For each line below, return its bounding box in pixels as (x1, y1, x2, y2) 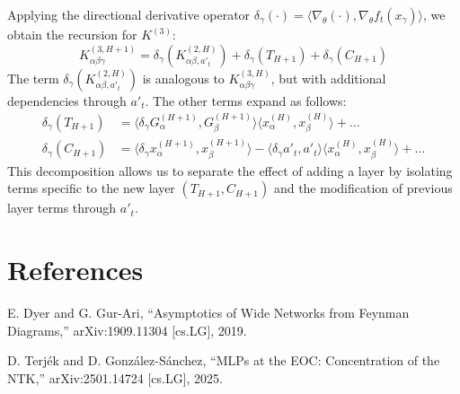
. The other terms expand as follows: (145, 91, 347, 109)
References (7, 251, 144, 288)
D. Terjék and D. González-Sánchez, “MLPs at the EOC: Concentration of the (7, 351, 440, 370)
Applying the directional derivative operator (7, 5, 251, 23)
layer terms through (7, 198, 117, 217)
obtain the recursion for (7, 25, 137, 43)
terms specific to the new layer (7, 179, 175, 197)
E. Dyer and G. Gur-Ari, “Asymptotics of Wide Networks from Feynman (7, 303, 410, 322)
